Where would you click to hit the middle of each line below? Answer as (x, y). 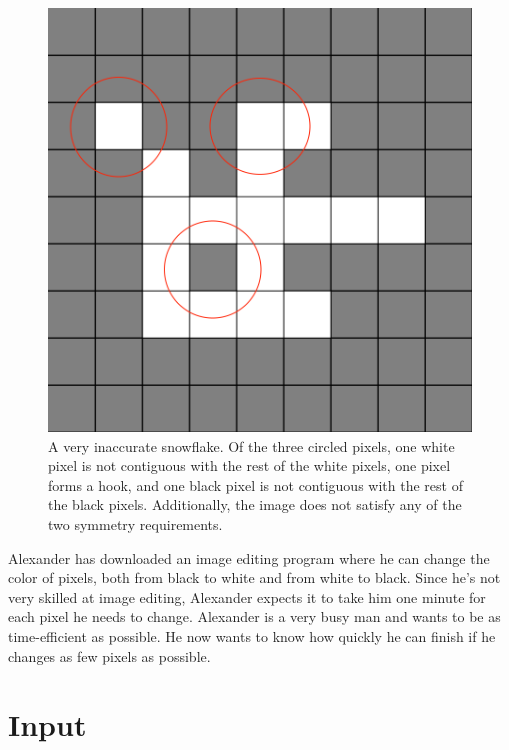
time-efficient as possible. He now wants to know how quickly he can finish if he (252, 635)
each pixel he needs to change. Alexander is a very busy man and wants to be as (254, 616)
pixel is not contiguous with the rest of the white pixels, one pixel (249, 465)
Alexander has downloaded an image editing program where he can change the (249, 557)
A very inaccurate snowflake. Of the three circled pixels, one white (251, 445)
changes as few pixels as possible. (109, 655)
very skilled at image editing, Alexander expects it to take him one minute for (247, 596)
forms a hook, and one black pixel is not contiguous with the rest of (255, 484)
